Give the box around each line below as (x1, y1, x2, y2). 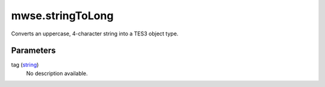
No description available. (26, 70, 88, 77)
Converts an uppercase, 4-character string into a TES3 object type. (11, 30, 179, 37)
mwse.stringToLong (11, 9, 114, 22)
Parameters (11, 46, 56, 56)
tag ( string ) (11, 61, 39, 68)
